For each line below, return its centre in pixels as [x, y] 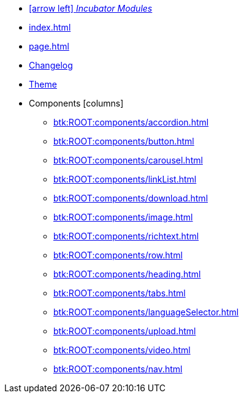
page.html [49, 46]
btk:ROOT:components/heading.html [127, 274]
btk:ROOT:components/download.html [131, 198]
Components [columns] [76, 103]
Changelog [51, 65]
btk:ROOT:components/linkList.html [125, 179]
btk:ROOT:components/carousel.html [128, 160]
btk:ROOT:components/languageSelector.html [146, 312]
